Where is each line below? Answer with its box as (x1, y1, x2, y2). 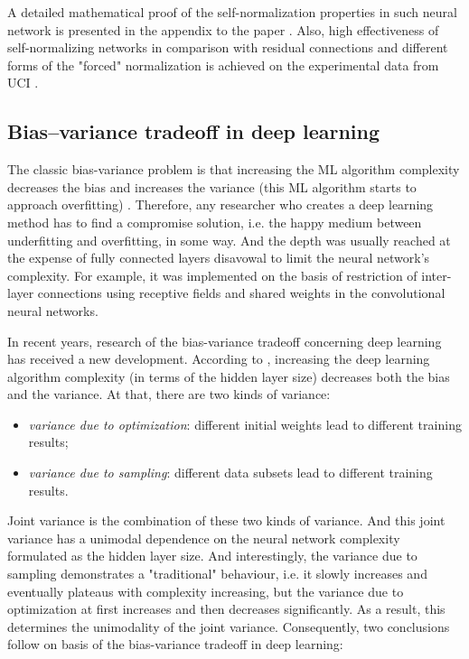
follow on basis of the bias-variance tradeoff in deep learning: (7, 635, 343, 654)
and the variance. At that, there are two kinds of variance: (7, 385, 331, 404)
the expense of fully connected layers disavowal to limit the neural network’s (7, 248, 430, 267)
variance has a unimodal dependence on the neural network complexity (7, 528, 400, 547)
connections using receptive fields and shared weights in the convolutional (37, 283, 446, 302)
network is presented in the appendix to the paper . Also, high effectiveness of (7, 20, 439, 39)
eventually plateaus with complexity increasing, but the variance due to (7, 581, 404, 600)
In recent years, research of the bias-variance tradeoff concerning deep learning (7, 331, 442, 350)
